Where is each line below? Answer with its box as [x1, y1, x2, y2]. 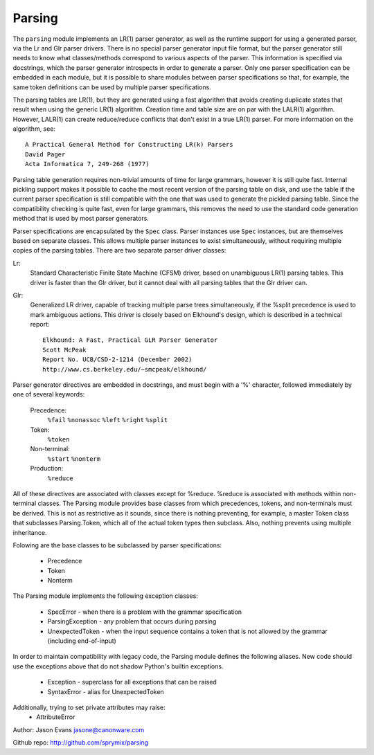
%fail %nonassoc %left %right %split [47, 416, 168, 424]
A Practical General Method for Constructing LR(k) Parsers [25, 140, 233, 149]
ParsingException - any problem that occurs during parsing [47, 617, 217, 626]
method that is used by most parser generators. [12, 215, 149, 223]
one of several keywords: [12, 390, 85, 399]
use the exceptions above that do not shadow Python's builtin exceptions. [12, 662, 224, 671]
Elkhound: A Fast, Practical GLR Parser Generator [42, 336, 218, 344]
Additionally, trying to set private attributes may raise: [12, 703, 166, 711]
